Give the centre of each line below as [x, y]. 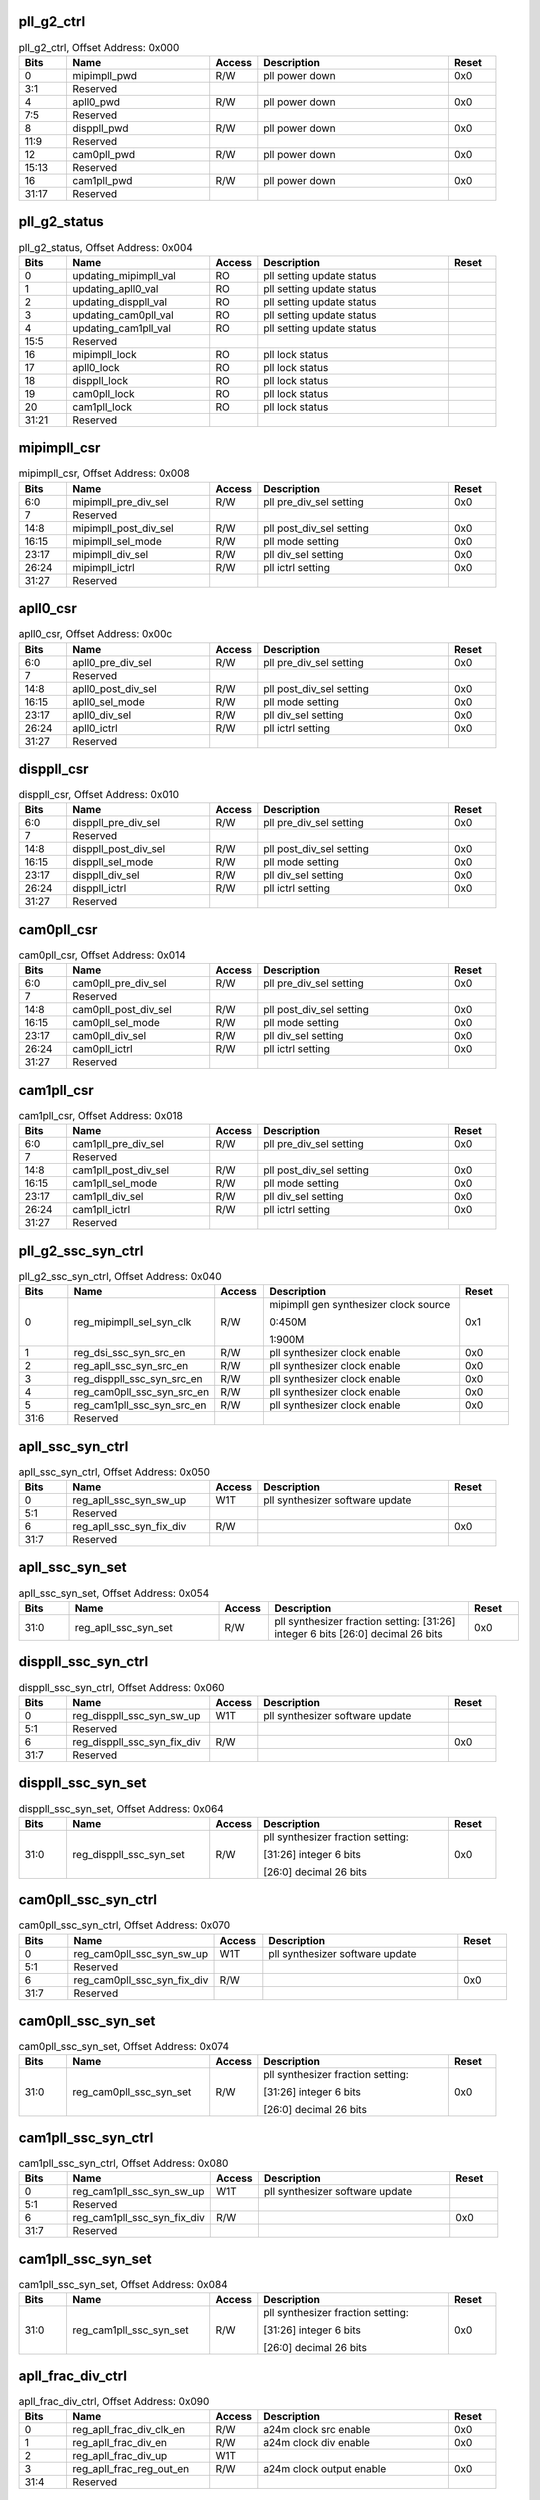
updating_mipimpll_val [124, 275]
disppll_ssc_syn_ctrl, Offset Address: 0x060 [121, 1687]
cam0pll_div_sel [109, 1036]
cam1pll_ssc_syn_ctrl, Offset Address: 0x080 [123, 2163]
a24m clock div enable [316, 2443]
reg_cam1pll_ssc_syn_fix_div [138, 2218]
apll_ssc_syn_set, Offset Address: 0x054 [114, 1593]
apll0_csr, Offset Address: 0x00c [95, 634]
